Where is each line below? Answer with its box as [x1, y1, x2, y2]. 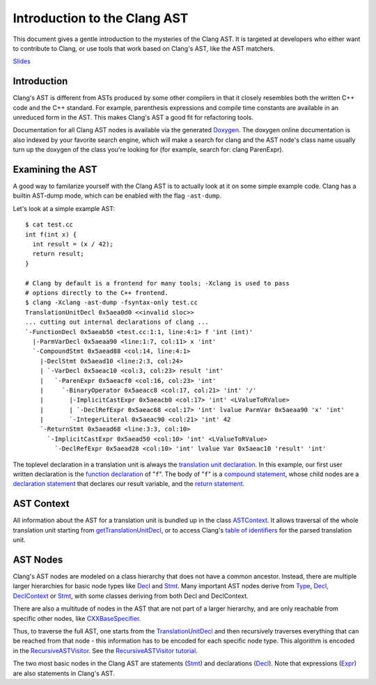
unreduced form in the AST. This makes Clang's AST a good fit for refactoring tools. [13, 113, 253, 122]
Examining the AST [13, 164, 97, 175]
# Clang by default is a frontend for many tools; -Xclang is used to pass [25, 279, 290, 287]
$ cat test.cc [25, 221, 73, 229]
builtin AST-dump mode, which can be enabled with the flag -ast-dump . [13, 191, 222, 200]
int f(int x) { [25, 230, 77, 238]
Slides [13, 57, 31, 65]
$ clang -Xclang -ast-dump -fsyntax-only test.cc [25, 299, 198, 306]
